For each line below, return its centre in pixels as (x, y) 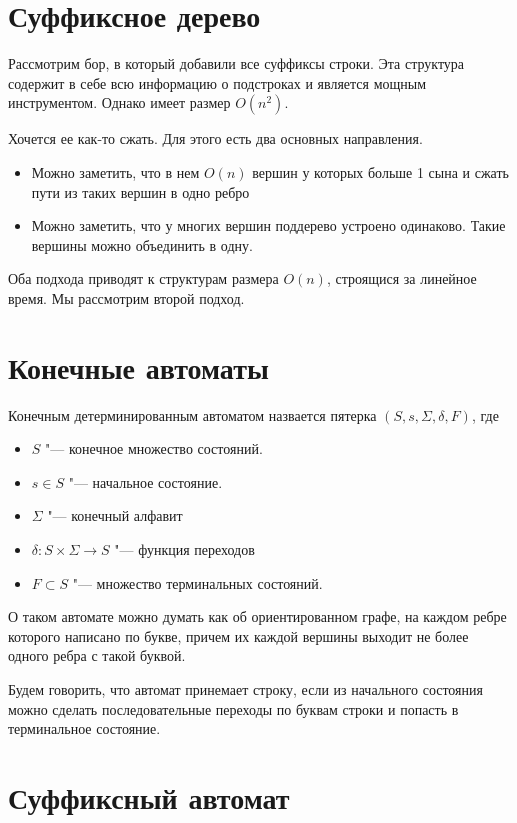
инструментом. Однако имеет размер (119, 102)
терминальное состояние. (84, 728)
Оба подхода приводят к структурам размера (143, 278)
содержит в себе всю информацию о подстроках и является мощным (217, 82)
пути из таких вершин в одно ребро (140, 191)
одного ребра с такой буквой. (97, 655)
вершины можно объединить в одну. (142, 244)
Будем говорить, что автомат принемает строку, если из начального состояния (245, 688)
